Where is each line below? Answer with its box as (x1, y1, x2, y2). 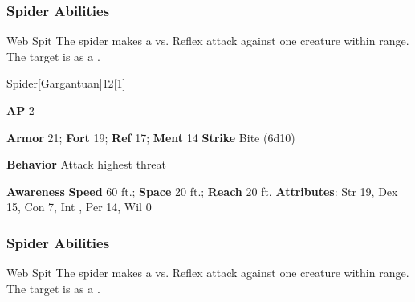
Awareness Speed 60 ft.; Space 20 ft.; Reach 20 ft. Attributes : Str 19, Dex (6, 182, 398, 199)
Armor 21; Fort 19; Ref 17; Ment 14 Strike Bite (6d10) (6, 129, 295, 145)
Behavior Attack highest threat (6, 156, 167, 173)
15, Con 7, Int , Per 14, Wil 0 (6, 198, 152, 215)
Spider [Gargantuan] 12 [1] (6, 75, 126, 92)
